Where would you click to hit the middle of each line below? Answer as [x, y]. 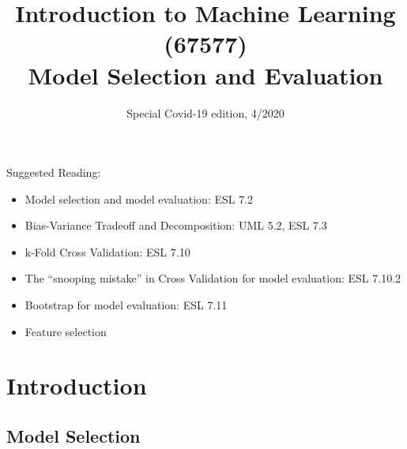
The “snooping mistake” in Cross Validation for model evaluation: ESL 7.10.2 [213, 278]
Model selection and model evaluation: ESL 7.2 [139, 198]
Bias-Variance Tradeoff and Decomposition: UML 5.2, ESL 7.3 [176, 225]
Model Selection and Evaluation [205, 75]
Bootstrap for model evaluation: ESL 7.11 [126, 305]
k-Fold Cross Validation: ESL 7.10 [107, 251]
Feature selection [66, 331]
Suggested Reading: [54, 172]
